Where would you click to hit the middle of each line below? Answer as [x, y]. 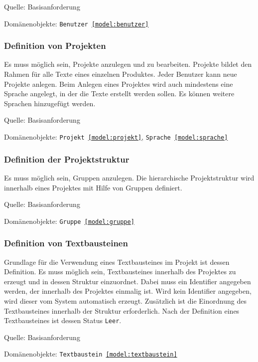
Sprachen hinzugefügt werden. [50, 103]
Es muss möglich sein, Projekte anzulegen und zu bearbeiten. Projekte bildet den [128, 64]
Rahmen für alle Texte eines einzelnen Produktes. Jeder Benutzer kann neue [121, 74]
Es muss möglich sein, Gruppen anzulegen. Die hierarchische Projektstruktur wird [129, 177]
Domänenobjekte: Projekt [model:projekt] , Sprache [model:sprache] [116, 137]
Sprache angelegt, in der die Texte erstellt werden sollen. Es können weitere [119, 93]
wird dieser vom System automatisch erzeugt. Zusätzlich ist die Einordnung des [125, 300]
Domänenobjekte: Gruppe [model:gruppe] [69, 221]
